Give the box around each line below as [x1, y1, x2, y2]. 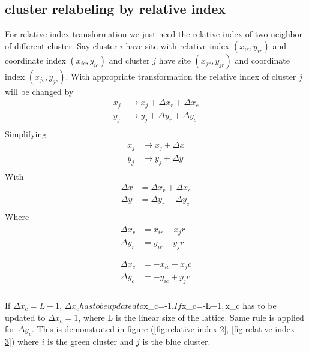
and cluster [109, 53, 150, 66]
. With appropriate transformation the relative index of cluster [65, 70, 296, 82]
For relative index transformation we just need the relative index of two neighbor [5, 28, 303, 40]
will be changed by [5, 85, 74, 97]
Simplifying [5, 127, 47, 140]
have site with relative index [125, 39, 230, 52]
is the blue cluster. [142, 335, 211, 347]
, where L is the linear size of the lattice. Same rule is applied [78, 311, 304, 323]
